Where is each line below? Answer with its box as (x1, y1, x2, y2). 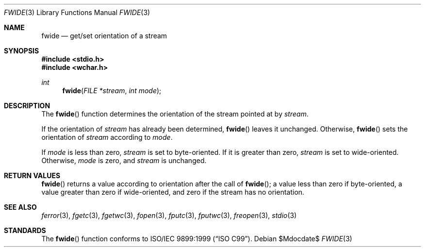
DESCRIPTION (4, 101, 50, 110)
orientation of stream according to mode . (41, 133, 173, 141)
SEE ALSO (4, 203, 37, 211)
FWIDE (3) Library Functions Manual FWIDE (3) (4, 8, 150, 17)
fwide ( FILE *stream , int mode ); (62, 86, 162, 95)
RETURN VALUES (4, 171, 61, 180)
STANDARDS (4, 226, 46, 234)
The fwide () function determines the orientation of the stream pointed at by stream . (41, 110, 309, 118)
